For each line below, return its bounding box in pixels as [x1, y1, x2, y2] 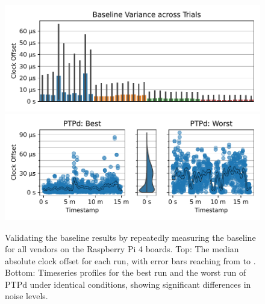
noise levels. [5, 290, 48, 302]
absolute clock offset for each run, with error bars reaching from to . [5, 254, 256, 267]
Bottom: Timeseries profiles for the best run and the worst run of [5, 266, 246, 279]
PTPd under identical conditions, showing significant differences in [5, 278, 251, 290]
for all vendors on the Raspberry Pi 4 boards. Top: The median [5, 243, 239, 255]
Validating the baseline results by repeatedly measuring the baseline [5, 231, 256, 243]
